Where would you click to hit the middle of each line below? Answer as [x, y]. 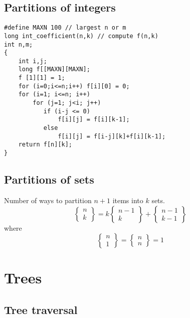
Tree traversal [41, 309]
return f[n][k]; [45, 145]
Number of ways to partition [48, 200]
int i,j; [33, 61]
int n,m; [19, 44]
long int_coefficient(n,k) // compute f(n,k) [81, 36]
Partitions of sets [49, 179]
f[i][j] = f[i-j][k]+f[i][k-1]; [112, 136]
